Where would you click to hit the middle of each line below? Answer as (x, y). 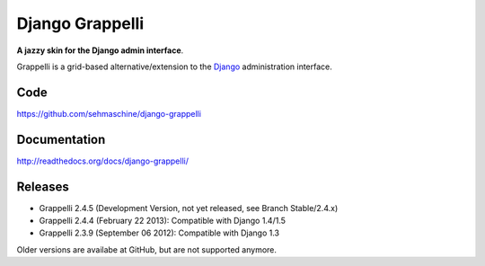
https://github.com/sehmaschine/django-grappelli (109, 113)
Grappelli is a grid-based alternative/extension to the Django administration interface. (174, 66)
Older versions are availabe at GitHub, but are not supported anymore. (147, 249)
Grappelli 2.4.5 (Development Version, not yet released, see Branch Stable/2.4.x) (189, 208)
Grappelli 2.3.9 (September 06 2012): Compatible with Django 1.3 (159, 233)
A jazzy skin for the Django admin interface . (100, 50)
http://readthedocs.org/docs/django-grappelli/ (102, 161)
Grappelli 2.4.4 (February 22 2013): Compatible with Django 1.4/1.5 (163, 221)
